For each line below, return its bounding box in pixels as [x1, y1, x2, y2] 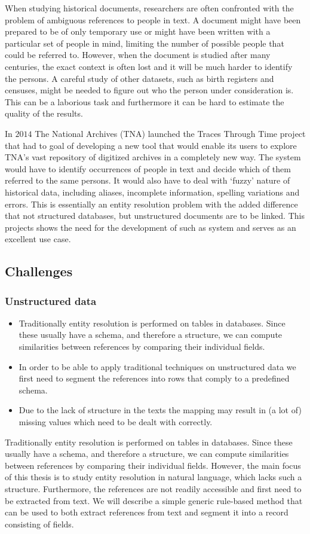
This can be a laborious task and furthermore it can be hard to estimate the [5, 95, 284, 108]
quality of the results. [5, 107, 83, 120]
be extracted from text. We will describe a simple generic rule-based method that [5, 494, 303, 506]
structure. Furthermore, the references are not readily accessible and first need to [5, 483, 302, 495]
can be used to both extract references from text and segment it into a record [5, 506, 288, 518]
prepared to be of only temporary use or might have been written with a [5, 25, 271, 38]
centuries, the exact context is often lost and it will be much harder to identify [5, 60, 293, 72]
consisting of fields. [5, 517, 74, 530]
